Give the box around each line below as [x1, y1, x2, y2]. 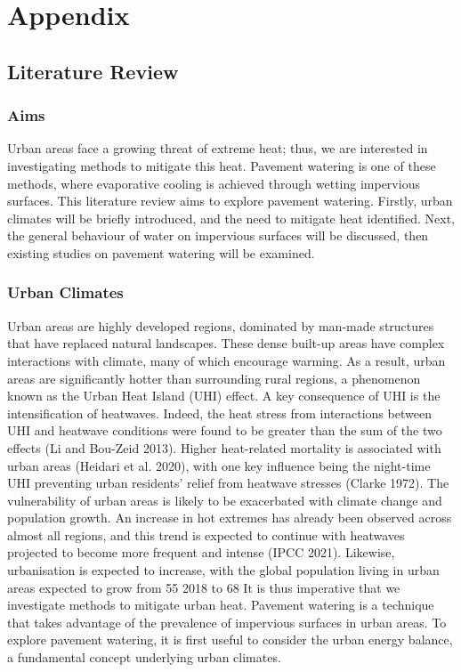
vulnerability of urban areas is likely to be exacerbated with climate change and [7, 490, 442, 509]
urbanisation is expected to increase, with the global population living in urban [7, 561, 440, 579]
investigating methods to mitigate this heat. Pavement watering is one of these [7, 156, 436, 174]
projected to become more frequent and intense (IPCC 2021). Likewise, [7, 543, 395, 562]
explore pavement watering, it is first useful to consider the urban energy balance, [7, 630, 453, 649]
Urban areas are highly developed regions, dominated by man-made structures [7, 316, 434, 335]
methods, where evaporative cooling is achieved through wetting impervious [7, 174, 420, 192]
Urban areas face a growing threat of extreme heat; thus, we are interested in [7, 139, 428, 158]
